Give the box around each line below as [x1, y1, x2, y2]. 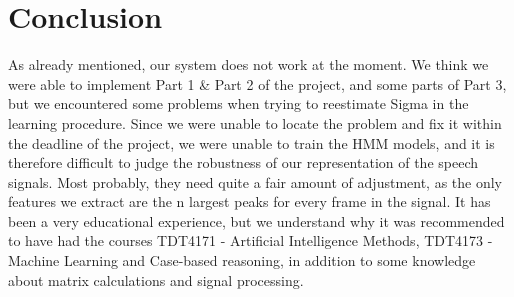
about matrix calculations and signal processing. [8, 269, 304, 290]
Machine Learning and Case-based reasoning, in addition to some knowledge [8, 250, 476, 271]
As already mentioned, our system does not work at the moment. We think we [8, 54, 489, 75]
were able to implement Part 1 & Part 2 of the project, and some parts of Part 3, [8, 73, 507, 94]
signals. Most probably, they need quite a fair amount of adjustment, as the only [8, 171, 503, 192]
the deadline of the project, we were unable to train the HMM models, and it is [8, 132, 495, 153]
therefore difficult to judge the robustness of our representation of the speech [8, 152, 479, 173]
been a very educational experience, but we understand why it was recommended [8, 210, 505, 231]
